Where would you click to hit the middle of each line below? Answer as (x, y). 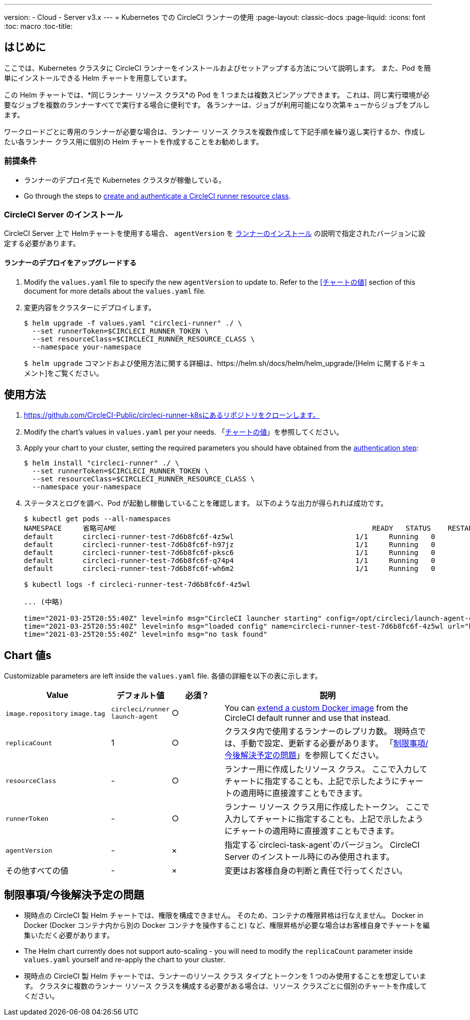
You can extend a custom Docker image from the (316, 708)
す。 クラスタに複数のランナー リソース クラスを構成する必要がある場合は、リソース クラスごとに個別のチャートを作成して (226, 986)
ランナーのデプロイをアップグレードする (70, 262)
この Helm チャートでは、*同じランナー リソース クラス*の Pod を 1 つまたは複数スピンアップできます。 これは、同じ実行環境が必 (217, 95)
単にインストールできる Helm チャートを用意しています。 (98, 78)
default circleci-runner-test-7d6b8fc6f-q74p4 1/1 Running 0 (230, 561)
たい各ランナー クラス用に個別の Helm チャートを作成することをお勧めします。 (134, 141)
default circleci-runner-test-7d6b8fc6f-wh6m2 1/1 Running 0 (230, 569)
